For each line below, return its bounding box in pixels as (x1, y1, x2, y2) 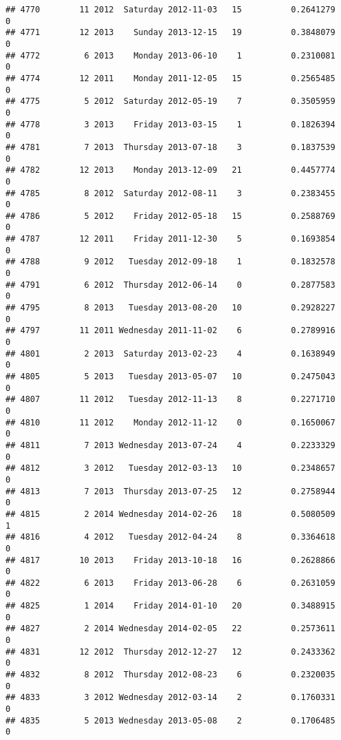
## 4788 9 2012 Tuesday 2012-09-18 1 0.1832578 (5, 257, 335, 267)
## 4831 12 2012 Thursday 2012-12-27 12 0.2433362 (5, 646, 335, 657)
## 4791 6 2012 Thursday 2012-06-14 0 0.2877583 (5, 279, 335, 290)
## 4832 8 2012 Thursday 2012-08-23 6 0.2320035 (5, 670, 335, 680)
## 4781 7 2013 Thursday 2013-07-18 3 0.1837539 (5, 142, 335, 152)
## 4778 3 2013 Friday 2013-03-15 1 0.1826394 (5, 119, 335, 129)
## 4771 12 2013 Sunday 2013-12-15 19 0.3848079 (5, 28, 335, 38)
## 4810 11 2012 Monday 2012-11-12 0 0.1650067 (5, 417, 335, 427)
